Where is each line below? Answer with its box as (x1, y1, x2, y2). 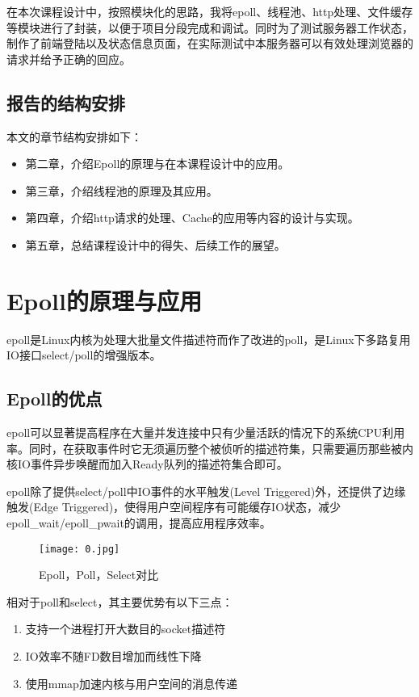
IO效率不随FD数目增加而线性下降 (25, 648, 202, 665)
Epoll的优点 (6, 386, 103, 411)
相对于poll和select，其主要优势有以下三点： (6, 593, 233, 610)
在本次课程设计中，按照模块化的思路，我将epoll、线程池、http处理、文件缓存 (6, 3, 413, 19)
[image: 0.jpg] (39, 543, 120, 555)
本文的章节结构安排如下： (6, 128, 142, 145)
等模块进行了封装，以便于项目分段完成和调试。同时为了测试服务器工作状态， (6, 19, 413, 36)
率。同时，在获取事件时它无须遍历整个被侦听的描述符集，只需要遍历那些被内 (6, 439, 413, 456)
